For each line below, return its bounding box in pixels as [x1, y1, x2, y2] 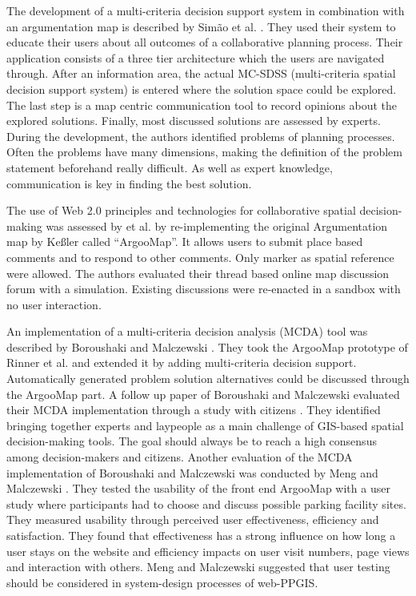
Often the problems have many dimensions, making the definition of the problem [6, 143, 402, 160]
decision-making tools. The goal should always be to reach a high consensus [6, 433, 377, 449]
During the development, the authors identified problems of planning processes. [6, 127, 395, 144]
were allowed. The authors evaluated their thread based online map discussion [6, 264, 390, 281]
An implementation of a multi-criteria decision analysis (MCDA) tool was [6, 323, 368, 340]
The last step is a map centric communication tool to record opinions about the [6, 96, 398, 113]
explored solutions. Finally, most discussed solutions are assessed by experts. [6, 112, 381, 129]
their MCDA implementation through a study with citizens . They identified [6, 401, 381, 418]
